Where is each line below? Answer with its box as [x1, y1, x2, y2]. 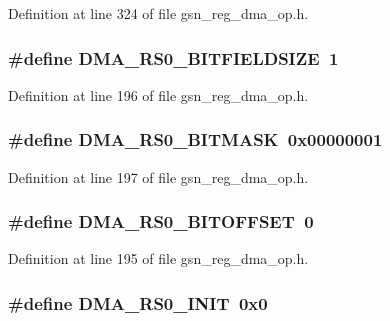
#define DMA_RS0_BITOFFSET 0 [8, 209, 314, 234]
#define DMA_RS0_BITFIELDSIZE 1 [8, 45, 339, 70]
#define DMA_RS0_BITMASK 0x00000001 [8, 127, 383, 152]
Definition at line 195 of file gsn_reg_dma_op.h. [8, 248, 309, 269]
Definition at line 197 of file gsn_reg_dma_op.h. [8, 166, 309, 187]
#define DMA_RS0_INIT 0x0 [8, 290, 268, 315]
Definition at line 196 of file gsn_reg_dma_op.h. [8, 84, 309, 105]
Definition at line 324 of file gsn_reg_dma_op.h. [8, 3, 309, 23]
